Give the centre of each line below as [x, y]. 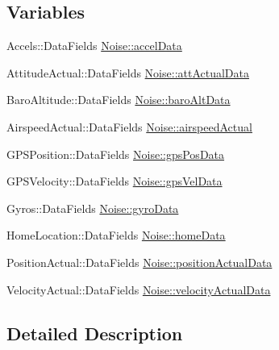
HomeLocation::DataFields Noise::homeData [116, 235]
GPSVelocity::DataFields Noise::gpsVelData [115, 181]
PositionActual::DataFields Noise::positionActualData [139, 262]
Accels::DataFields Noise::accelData [94, 46]
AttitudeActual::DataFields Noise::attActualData [128, 72]
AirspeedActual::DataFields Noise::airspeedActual [129, 126]
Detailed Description [95, 333]
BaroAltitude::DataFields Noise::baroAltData [119, 100]
